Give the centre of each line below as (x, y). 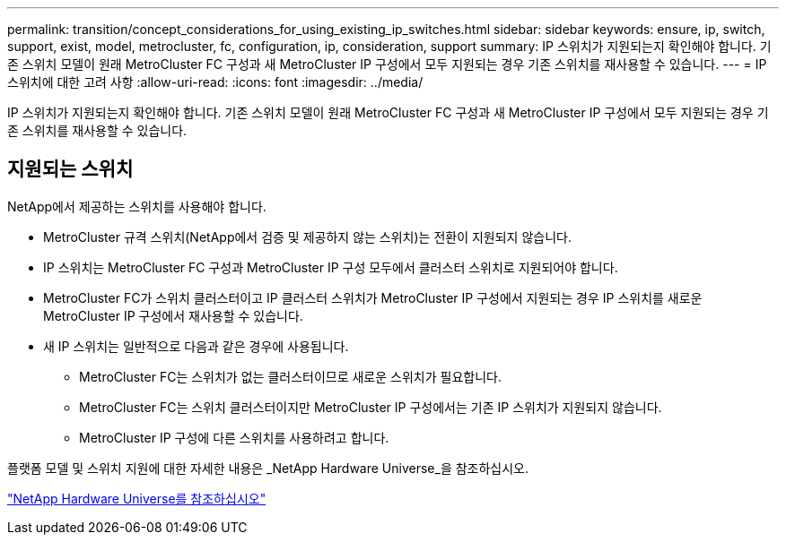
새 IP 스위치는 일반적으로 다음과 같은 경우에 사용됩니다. (196, 346)
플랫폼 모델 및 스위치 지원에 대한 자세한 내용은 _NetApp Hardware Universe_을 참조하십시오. (268, 468)
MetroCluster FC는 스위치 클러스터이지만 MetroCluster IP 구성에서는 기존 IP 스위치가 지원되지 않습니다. (371, 407)
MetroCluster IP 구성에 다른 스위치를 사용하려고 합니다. (234, 437)
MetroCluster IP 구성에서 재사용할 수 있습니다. (173, 315)
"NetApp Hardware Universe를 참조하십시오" (137, 498)
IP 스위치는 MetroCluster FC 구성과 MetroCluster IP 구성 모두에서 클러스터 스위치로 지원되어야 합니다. (331, 267)
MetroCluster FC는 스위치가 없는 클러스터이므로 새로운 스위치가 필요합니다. (290, 376)
